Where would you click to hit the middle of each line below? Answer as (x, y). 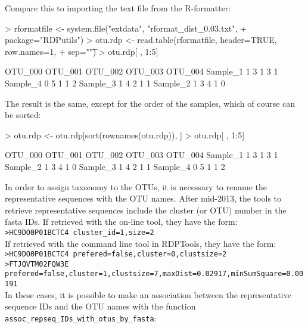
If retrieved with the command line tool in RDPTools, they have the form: (141, 243)
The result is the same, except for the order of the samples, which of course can (150, 103)
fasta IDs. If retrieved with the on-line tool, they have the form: (121, 222)
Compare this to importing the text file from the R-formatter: (118, 8)
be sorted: (23, 115)
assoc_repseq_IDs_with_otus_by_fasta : (81, 318)
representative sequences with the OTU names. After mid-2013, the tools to (143, 198)
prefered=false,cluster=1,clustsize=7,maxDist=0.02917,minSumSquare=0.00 (154, 274)
